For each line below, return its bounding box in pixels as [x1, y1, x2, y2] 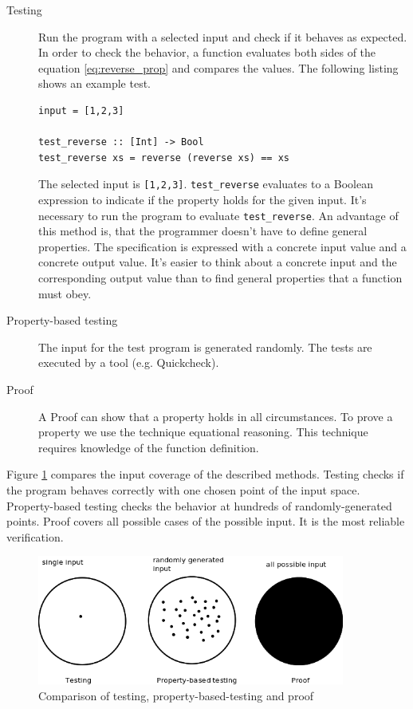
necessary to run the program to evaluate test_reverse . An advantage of [38, 207, 399, 223]
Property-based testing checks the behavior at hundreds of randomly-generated [6, 497, 392, 514]
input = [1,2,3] [38, 104, 124, 116]
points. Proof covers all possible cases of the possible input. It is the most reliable [6, 513, 405, 530]
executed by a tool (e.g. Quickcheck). [38, 354, 219, 371]
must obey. [38, 285, 92, 301]
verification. [6, 528, 64, 545]
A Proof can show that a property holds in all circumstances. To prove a [38, 408, 393, 424]
